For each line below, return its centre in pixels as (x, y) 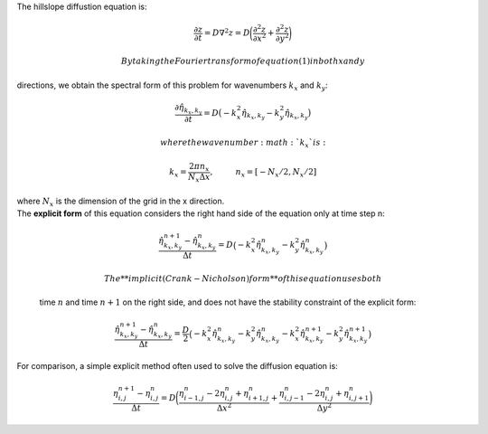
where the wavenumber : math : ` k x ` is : (243, 143)
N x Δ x (200, 178)
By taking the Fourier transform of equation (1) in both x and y (243, 61)
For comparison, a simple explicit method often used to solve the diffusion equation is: (177, 365)
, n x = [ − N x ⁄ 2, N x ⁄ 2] (263, 174)
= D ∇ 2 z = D (227, 32)
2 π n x (199, 167)
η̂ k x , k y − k (260, 114)
